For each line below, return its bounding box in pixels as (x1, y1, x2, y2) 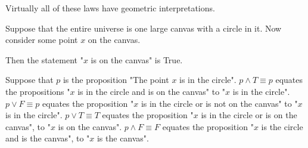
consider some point (5, 33, 78, 46)
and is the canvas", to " (5, 132, 90, 144)
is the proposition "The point (63, 73, 169, 86)
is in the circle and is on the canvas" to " (77, 85, 226, 97)
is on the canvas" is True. (91, 53, 183, 66)
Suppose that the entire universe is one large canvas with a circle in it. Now (5, 21, 282, 34)
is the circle (261, 120, 303, 132)
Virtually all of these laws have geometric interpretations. (5, 2, 215, 14)
